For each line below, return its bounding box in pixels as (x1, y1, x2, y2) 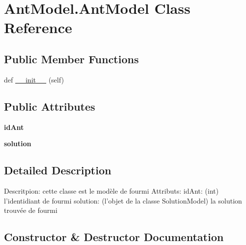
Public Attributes (4, 98, 95, 114)
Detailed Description (4, 163, 112, 178)
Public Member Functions (4, 51, 139, 66)
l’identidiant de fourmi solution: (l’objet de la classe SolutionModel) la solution (4, 195, 242, 205)
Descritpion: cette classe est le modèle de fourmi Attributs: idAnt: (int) (4, 185, 219, 196)
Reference (4, 17, 72, 38)
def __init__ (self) (4, 74, 64, 84)
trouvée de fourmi (4, 205, 58, 215)
